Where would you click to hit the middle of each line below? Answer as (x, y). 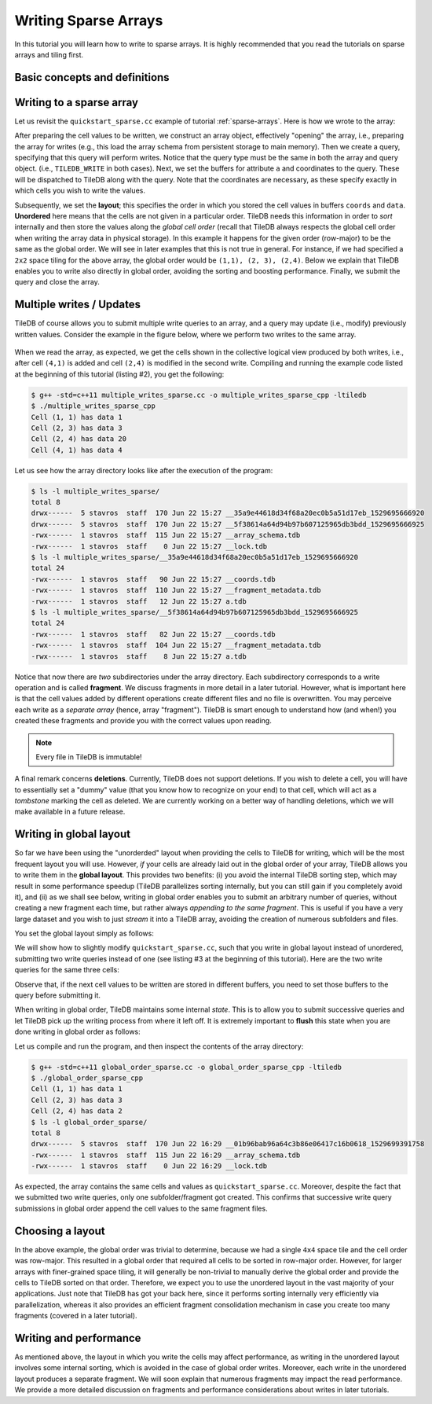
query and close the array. (57, 282)
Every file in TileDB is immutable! (89, 757)
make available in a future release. (70, 812)
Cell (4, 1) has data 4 (77, 450)
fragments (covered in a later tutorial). (76, 1316)
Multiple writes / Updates (78, 305)
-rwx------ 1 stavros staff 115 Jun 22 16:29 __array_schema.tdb (166, 1155)
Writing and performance (78, 1338)
